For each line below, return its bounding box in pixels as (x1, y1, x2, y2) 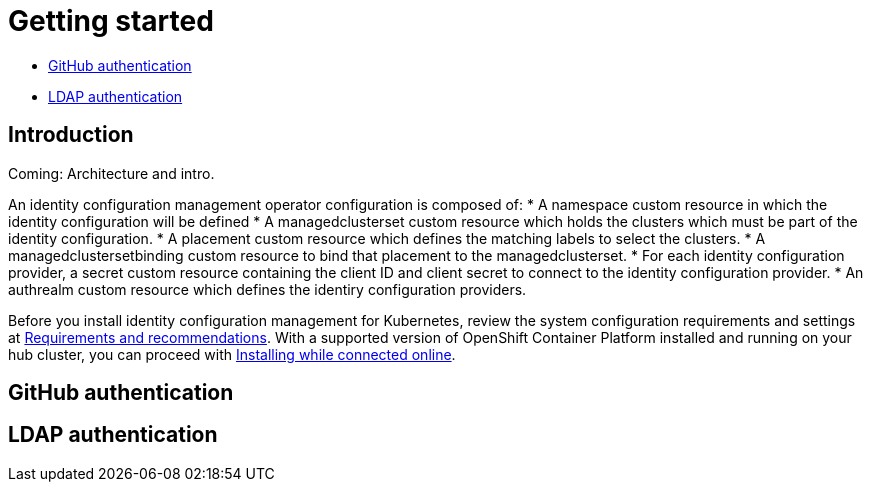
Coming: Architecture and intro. (8, 164, 215, 182)
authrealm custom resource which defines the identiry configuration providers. (8, 280, 527, 298)
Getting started (8, 4, 214, 38)
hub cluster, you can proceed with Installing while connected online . (8, 345, 456, 363)
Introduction (8, 122, 134, 148)
